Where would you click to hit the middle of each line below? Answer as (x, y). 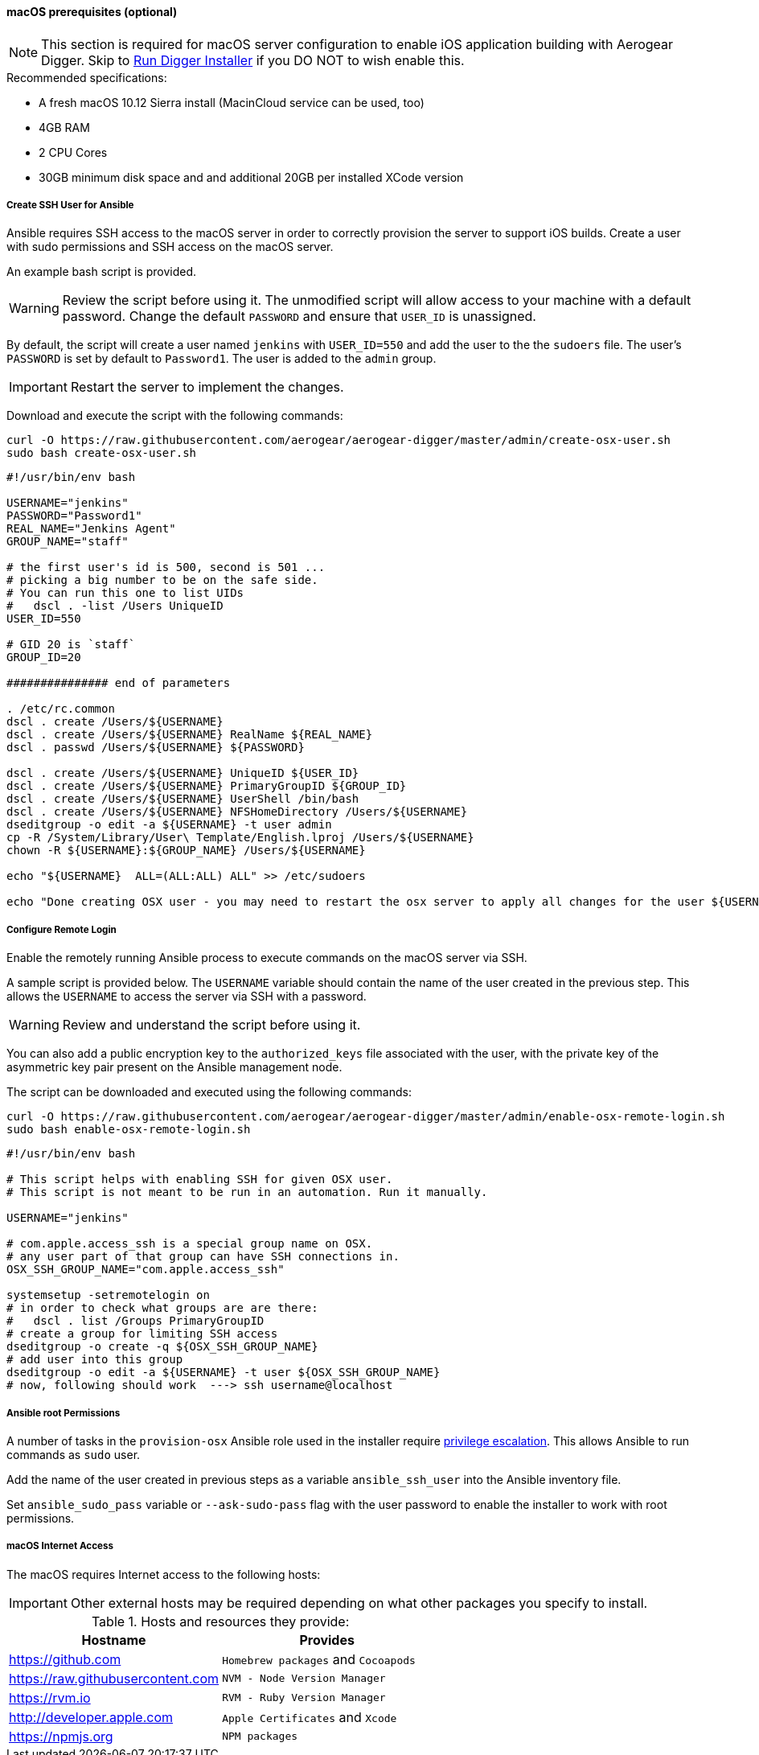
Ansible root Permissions (64, 1413)
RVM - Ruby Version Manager (304, 1698)
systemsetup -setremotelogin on (108, 1295)
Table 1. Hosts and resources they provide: (220, 1621)
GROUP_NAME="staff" (68, 542)
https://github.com (65, 1659)
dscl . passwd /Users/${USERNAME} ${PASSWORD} (156, 748)
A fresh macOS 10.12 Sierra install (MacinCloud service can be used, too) (232, 102)
